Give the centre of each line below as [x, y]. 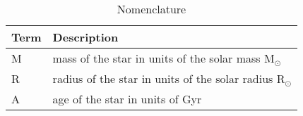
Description [85, 37]
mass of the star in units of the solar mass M [164, 58]
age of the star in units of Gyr [127, 99]
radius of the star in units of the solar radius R [169, 78]
